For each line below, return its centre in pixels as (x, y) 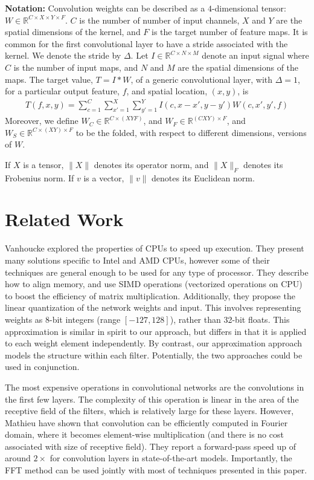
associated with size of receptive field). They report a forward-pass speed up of (151, 446)
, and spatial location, (167, 91)
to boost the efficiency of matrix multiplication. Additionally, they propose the (150, 295)
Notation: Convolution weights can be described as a (105, 8)
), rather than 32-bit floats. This (230, 319)
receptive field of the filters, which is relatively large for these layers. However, (149, 411)
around (18, 458)
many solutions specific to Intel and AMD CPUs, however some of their (137, 260)
